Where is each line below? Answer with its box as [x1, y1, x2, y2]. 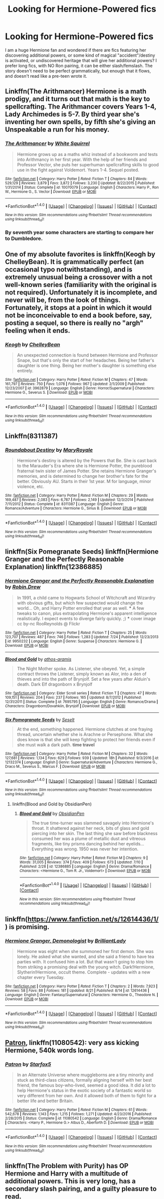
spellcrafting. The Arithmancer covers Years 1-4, [5, 103, 157, 111]
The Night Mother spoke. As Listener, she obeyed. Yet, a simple [17, 666, 145, 671]
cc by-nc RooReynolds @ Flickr [17, 621, 81, 626]
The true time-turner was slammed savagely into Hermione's [31, 820, 154, 826]
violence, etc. [17, 483, 45, 489]
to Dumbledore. [5, 235, 43, 242]
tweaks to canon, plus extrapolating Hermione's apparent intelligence [17, 610, 157, 616]
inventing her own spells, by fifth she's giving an [5, 118, 156, 126]
